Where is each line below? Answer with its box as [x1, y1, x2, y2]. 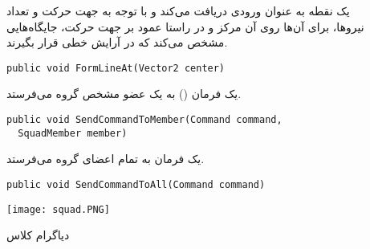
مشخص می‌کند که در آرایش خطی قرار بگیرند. [6, 34, 228, 51]
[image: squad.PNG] [6, 203, 110, 215]
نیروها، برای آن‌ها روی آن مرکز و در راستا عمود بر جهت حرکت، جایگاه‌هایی [6, 18, 364, 35]
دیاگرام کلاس [6, 227, 70, 243]
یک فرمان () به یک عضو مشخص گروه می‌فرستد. [6, 85, 242, 102]
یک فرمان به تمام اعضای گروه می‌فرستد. [6, 150, 205, 167]
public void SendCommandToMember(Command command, [6, 114, 283, 126]
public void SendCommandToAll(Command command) [6, 178, 266, 190]
